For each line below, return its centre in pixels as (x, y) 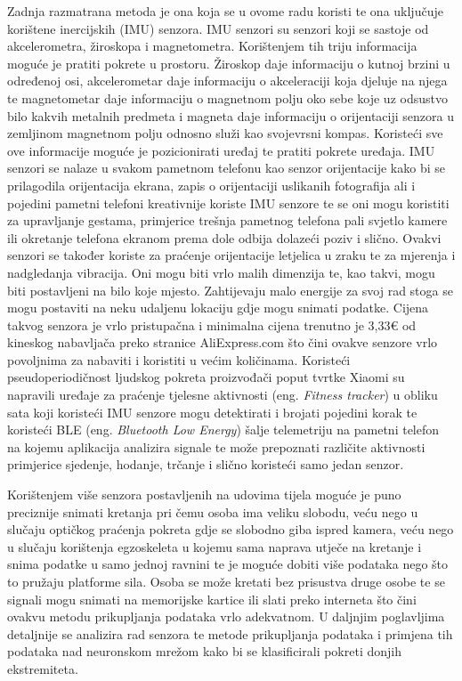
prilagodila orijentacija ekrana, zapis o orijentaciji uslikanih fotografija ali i (211, 185)
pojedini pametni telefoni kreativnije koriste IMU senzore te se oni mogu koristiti (228, 203)
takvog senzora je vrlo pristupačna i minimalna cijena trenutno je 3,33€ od (212, 324)
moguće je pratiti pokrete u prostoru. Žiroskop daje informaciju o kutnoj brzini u (229, 63)
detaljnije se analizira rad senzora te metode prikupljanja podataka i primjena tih (230, 633)
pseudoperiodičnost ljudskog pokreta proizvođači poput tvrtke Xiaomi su (206, 377)
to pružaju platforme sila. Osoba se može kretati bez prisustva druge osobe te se (226, 581)
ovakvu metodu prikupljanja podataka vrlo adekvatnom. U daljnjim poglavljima (226, 616)
